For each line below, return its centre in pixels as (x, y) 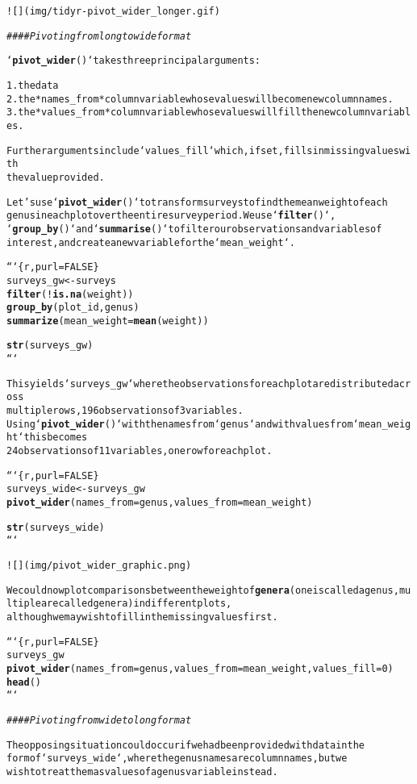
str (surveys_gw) (50, 346)
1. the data (33, 85)
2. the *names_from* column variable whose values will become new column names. (200, 99)
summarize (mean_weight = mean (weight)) (108, 321)
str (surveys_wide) (56, 527)
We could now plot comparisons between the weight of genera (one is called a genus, (203, 590)
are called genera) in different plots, (136, 604)
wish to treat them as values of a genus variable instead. (142, 771)
